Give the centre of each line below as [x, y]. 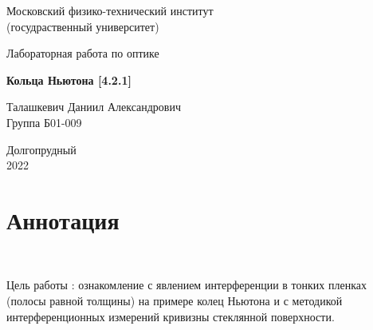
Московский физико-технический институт [110, 10]
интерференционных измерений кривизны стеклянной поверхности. [171, 316]
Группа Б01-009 [44, 122]
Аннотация [63, 219]
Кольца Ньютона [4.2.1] [69, 80]
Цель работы [37, 286]
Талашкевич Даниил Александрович [94, 107]
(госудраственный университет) [83, 26]
